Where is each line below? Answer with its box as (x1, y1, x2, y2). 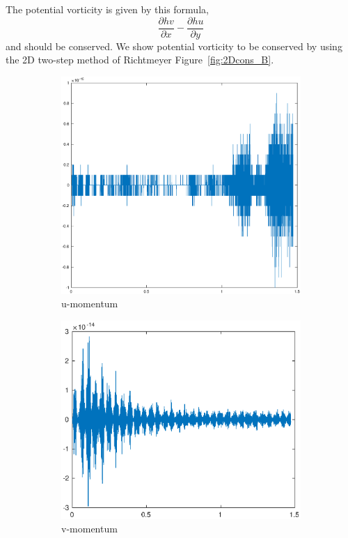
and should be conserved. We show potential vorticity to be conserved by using (6, 38, 342, 53)
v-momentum (61, 521, 118, 536)
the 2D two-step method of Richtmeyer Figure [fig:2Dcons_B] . (6, 52, 274, 67)
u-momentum (61, 296, 118, 311)
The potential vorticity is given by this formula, (6, 2, 209, 16)
